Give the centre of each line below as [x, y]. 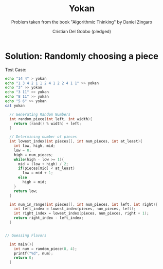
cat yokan [15, 106]
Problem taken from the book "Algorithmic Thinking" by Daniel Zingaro [82, 22]
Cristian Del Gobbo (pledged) [82, 31]
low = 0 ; [23, 150]
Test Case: [16, 70]
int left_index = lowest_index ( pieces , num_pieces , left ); [75, 209]
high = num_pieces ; [34, 155]
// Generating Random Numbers [40, 114]
